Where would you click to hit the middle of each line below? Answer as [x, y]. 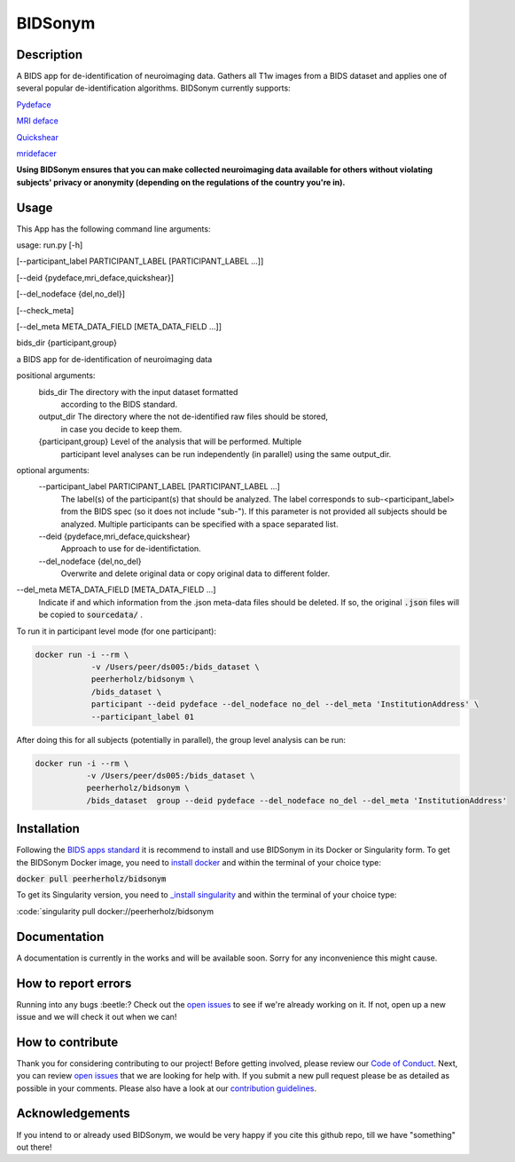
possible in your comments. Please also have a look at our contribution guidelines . [166, 1088]
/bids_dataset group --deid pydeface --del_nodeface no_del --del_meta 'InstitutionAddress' [297, 800]
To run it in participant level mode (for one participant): [117, 631]
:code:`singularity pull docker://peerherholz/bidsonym [115, 911]
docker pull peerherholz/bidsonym [91, 879]
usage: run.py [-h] [50, 245]
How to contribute [67, 1042]
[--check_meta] [45, 310]
